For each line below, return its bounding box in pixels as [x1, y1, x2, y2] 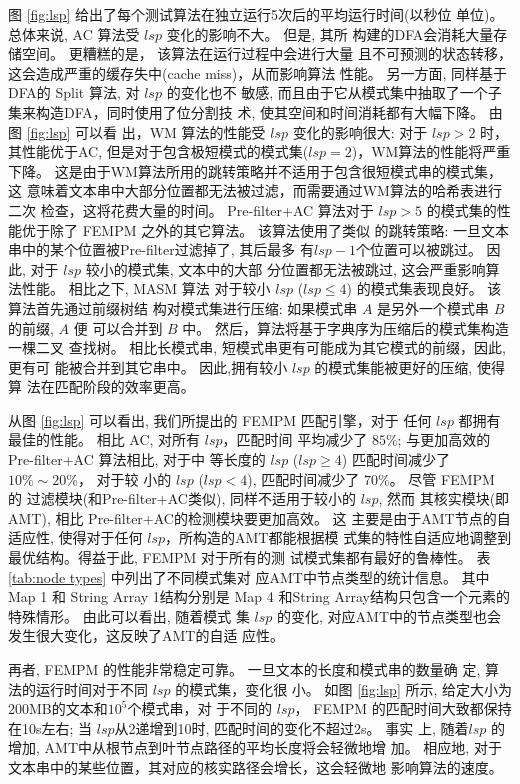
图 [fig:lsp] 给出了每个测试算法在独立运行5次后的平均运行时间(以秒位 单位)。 [8, 4, 504, 24]
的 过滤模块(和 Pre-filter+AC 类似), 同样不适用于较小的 [8, 488, 356, 509]
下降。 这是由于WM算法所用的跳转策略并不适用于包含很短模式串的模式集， [8, 160, 502, 181]
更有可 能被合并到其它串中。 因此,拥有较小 [8, 356, 288, 377]
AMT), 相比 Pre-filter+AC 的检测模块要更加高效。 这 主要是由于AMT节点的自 [8, 507, 511, 528]
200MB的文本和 [8, 698, 108, 719]
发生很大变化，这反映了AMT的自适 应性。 [8, 625, 285, 646]
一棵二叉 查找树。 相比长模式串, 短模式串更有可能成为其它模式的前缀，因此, [8, 337, 506, 358]
